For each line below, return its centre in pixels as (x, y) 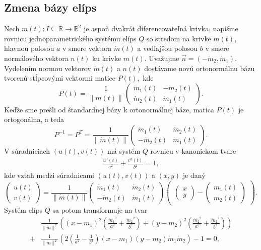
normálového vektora (36, 58)
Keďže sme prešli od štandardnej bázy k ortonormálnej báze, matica (109, 109)
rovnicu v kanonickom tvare (193, 150)
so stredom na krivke (179, 38)
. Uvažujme (162, 58)
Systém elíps (23, 210)
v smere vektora (87, 48)
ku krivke (107, 58)
